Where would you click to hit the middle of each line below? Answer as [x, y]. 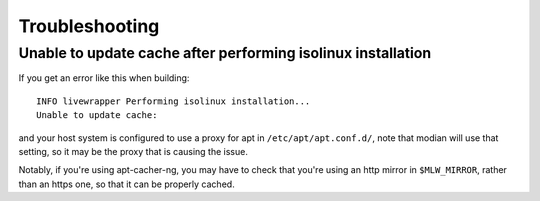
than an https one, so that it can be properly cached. [126, 184]
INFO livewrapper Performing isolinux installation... [173, 101]
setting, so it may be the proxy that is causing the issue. [133, 151]
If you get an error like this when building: [104, 78]
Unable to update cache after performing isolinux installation [225, 53]
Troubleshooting [89, 26]
